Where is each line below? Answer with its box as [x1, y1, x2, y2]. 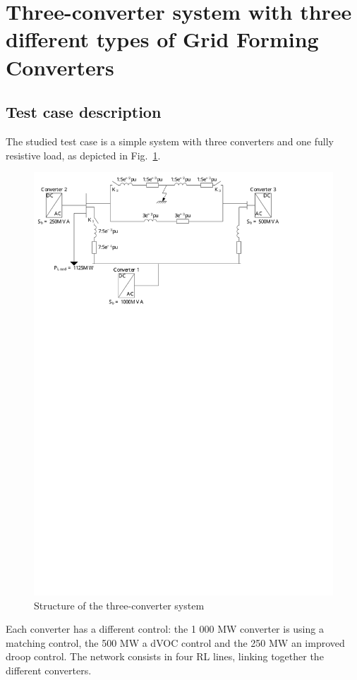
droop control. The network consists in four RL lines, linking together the [6, 649, 324, 664]
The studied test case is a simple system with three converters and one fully [6, 133, 334, 148]
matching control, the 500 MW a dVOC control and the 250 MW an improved [6, 635, 345, 650]
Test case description [6, 101, 162, 123]
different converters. [6, 663, 92, 678]
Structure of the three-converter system [34, 597, 205, 612]
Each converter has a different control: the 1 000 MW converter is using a [6, 621, 324, 636]
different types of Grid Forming [6, 25, 319, 54]
